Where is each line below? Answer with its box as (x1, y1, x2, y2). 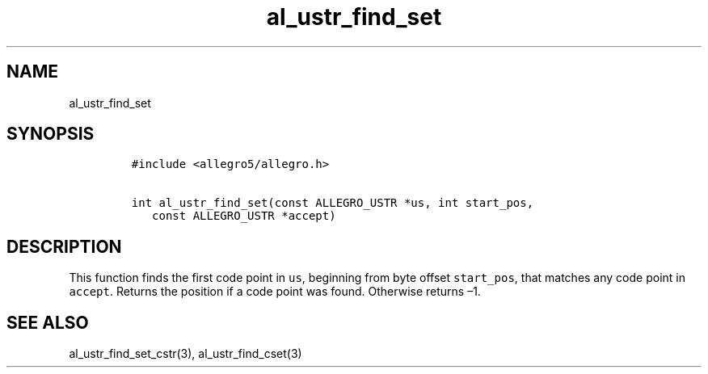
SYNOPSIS (6, 124, 95, 145)
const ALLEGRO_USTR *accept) (152, 209, 336, 223)
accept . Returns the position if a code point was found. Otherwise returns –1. (69, 284, 481, 299)
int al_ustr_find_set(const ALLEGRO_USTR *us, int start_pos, (131, 196, 534, 210)
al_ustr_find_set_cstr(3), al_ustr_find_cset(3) (69, 347, 302, 361)
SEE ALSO (6, 312, 89, 333)
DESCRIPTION (6, 236, 122, 257)
